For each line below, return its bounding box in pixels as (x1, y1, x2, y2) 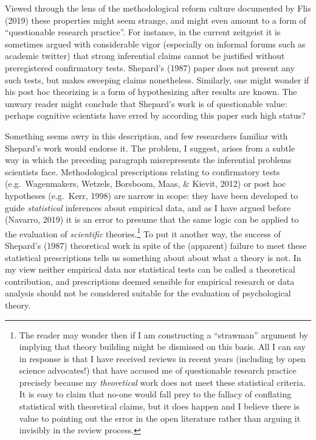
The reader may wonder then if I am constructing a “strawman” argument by (19, 328, 308, 341)
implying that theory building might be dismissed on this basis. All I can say (19, 340, 306, 353)
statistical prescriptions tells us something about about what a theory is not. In (5, 251, 301, 264)
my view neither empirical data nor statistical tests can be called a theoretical (5, 263, 295, 276)
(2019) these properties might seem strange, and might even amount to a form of (5, 13, 306, 26)
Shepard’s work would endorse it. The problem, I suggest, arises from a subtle (5, 141, 295, 154)
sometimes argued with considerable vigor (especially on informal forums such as (5, 37, 306, 50)
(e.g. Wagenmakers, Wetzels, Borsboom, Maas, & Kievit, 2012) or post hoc (5, 177, 286, 190)
